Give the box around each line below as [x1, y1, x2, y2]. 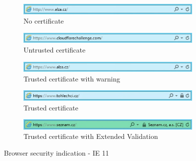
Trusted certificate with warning [24, 73, 120, 83]
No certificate [24, 16, 64, 26]
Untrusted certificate [24, 45, 86, 55]
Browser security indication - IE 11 [4, 148, 109, 158]
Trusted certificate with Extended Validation [24, 131, 158, 141]
